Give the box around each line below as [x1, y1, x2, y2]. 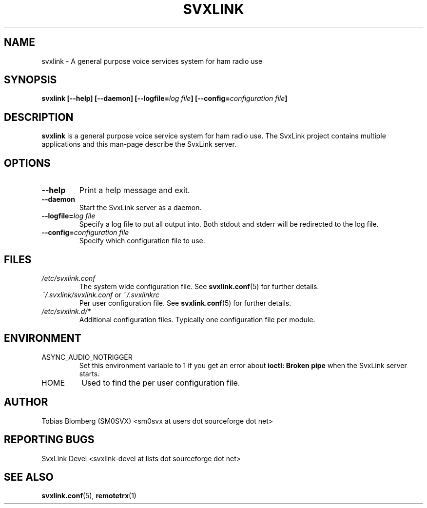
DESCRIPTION [4, 111, 74, 123]
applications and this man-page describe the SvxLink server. [41, 140, 236, 149]
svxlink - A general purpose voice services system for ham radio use [41, 57, 263, 65]
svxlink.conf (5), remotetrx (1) [41, 491, 136, 500]
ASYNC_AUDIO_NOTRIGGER [41, 352, 133, 361]
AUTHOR [4, 396, 48, 409]
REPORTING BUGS [4, 433, 95, 446]
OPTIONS [4, 156, 51, 169]
